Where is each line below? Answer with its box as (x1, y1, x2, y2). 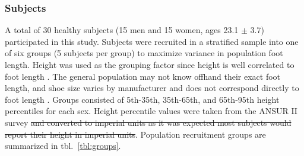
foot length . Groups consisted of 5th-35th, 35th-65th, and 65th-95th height (5, 93, 280, 105)
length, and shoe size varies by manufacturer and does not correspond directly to (5, 82, 299, 94)
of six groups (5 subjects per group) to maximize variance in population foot (5, 47, 283, 59)
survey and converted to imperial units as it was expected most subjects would (5, 116, 292, 128)
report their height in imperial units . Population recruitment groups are (5, 128, 266, 140)
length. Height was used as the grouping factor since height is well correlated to (5, 58, 294, 70)
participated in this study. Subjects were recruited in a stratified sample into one (5, 35, 299, 47)
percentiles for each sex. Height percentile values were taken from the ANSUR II (5, 105, 297, 117)
